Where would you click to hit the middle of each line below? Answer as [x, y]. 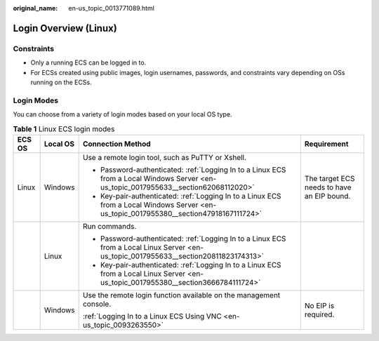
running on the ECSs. [61, 82]
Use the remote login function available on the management [181, 295]
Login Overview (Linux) [65, 28]
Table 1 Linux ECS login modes [64, 128]
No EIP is [319, 305]
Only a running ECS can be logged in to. [88, 62]
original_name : [35, 8]
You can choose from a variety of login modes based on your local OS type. [122, 114]
